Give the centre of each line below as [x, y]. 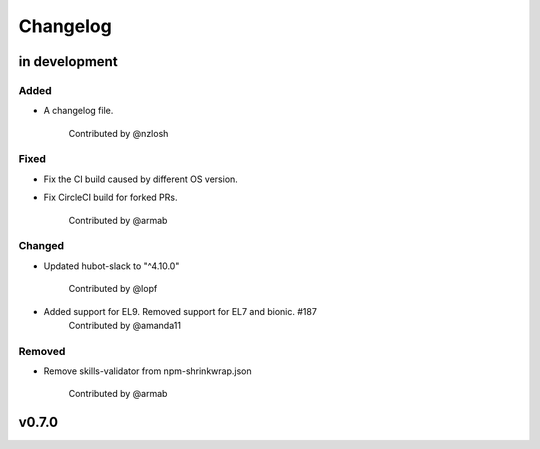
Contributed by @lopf [113, 289]
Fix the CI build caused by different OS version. [141, 179]
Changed [41, 246]
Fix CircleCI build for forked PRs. [110, 197]
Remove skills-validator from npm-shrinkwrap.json [147, 371]
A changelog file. [78, 111]
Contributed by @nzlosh [118, 133]
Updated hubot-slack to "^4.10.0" [111, 266]
